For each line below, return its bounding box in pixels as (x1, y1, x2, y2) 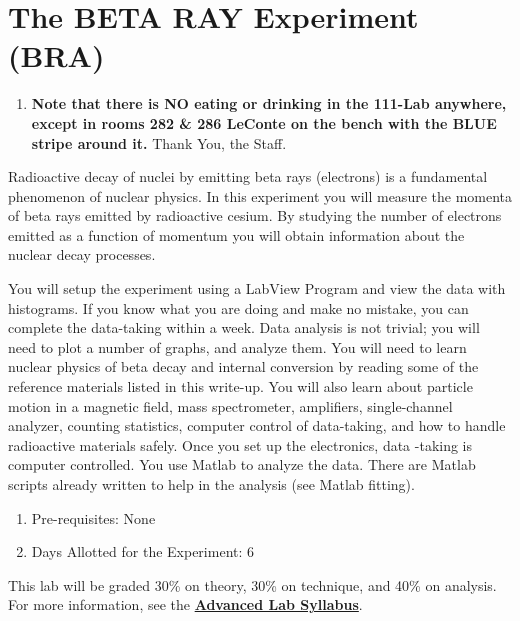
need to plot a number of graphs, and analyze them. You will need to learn (8, 336, 467, 357)
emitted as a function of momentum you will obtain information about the (8, 224, 465, 245)
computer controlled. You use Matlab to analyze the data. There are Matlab (8, 454, 476, 475)
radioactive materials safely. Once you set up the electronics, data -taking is (8, 434, 473, 455)
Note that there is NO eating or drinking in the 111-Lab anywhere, (31, 93, 507, 114)
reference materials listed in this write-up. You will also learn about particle (8, 376, 473, 397)
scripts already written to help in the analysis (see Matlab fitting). (8, 474, 415, 494)
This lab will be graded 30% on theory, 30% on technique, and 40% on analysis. (8, 574, 497, 595)
